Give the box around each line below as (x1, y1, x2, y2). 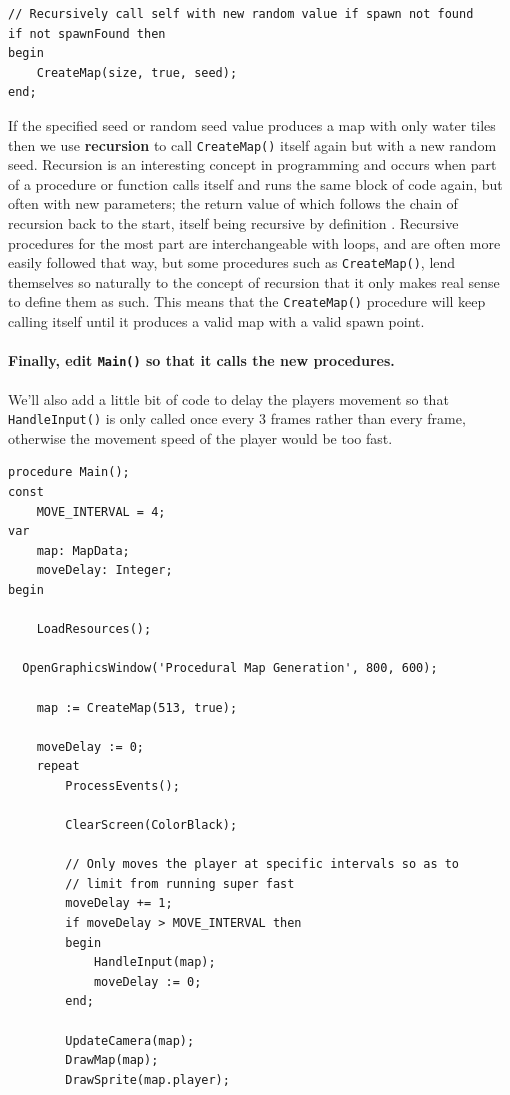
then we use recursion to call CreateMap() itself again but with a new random (8, 134, 497, 155)
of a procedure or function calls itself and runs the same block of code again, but (8, 173, 503, 194)
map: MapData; (36, 543, 130, 558)
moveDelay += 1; (65, 896, 173, 911)
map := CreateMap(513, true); (36, 700, 238, 715)
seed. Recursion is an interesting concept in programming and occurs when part (8, 154, 497, 175)
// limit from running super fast (65, 876, 295, 891)
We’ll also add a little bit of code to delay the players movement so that (8, 388, 449, 409)
